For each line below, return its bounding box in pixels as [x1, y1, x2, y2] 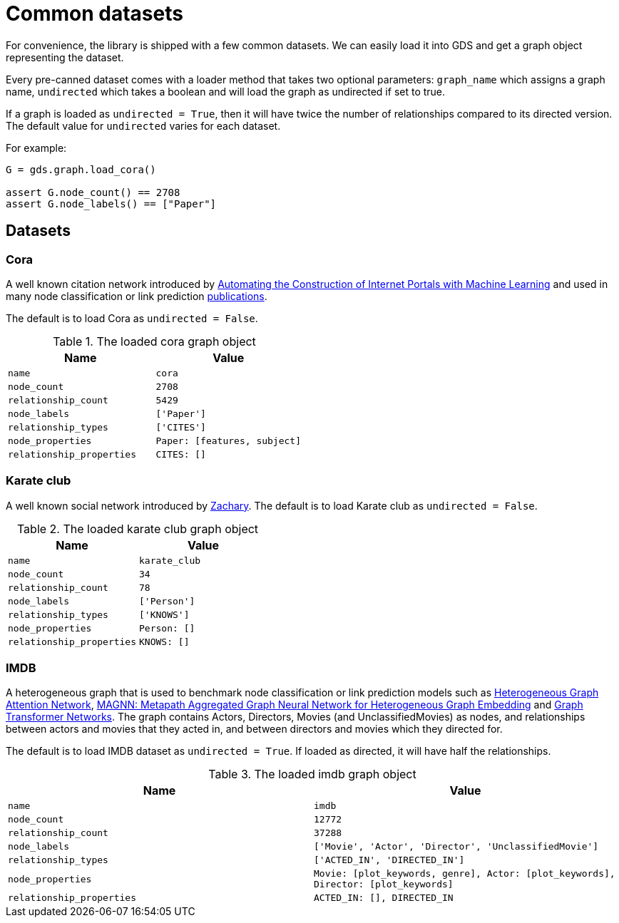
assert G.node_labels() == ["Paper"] [6, 197, 217, 210]
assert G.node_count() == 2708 [6, 186, 180, 198]
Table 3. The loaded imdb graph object [208, 767, 416, 782]
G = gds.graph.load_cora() [6, 163, 156, 175]
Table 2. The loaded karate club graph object [16, 521, 259, 536]
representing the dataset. [6, 51, 124, 63]
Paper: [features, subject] [155, 435, 301, 446]
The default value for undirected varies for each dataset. [6, 119, 281, 132]
